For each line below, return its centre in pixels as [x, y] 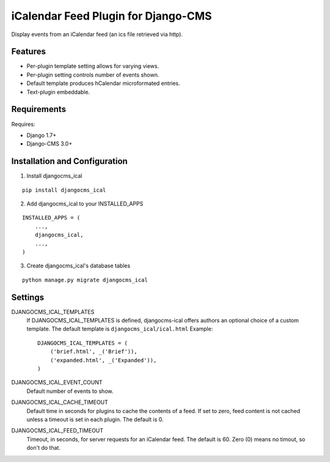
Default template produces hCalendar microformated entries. [103, 83]
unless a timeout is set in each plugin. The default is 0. [95, 419]
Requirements [39, 109]
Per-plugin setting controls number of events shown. [93, 75]
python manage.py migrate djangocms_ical [85, 280]
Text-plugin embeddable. [58, 92]
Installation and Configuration [69, 161]
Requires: [23, 124]
